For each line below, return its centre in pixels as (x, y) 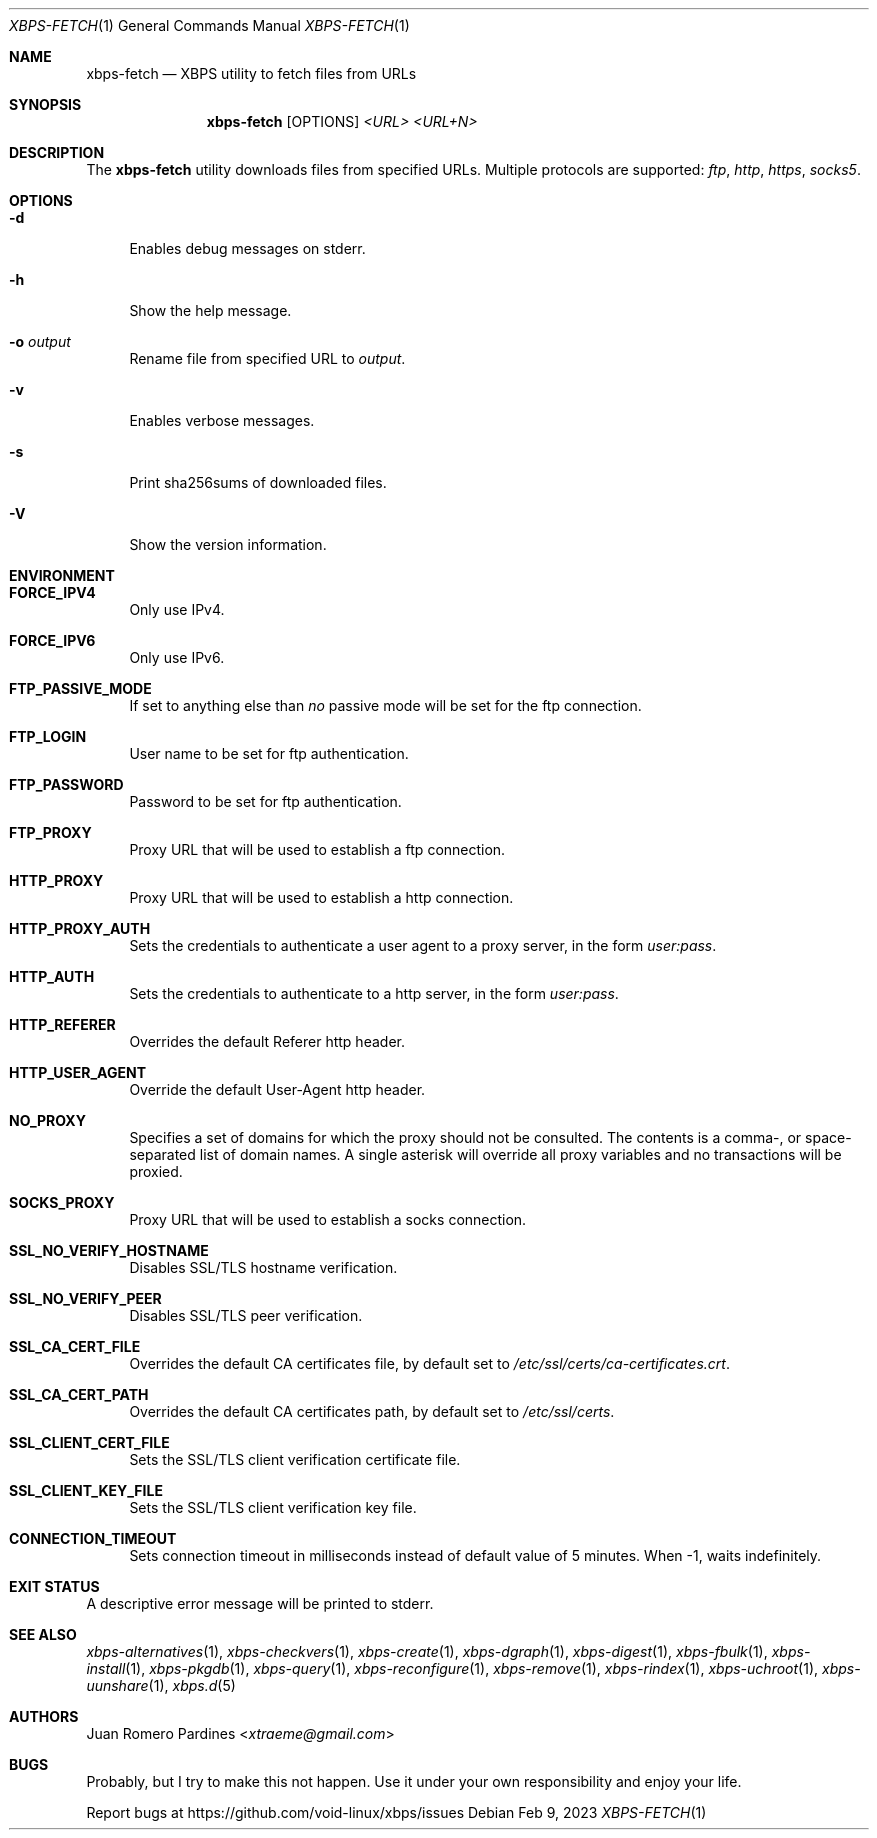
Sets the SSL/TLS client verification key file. (273, 1507)
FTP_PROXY (50, 832)
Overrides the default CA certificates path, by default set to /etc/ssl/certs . (372, 1411)
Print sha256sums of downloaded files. (258, 482)
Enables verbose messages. (222, 420)
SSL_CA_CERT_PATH (79, 1394)
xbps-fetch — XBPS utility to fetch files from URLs (251, 73)
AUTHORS (44, 1716)
